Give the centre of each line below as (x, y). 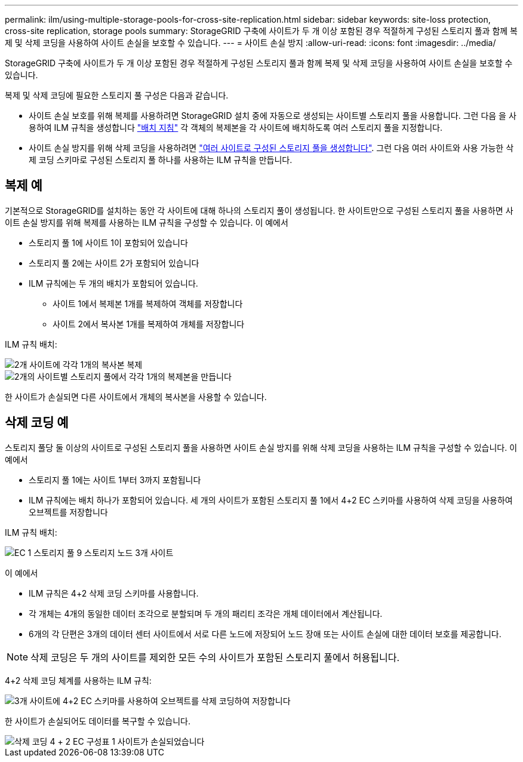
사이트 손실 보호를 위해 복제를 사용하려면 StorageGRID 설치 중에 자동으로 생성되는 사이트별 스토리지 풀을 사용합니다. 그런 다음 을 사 (273, 116)
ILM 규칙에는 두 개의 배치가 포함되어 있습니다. (113, 283)
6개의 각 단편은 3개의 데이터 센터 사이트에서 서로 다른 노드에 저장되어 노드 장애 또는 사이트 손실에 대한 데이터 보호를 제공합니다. (265, 634)
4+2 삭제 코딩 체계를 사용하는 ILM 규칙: (78, 680)
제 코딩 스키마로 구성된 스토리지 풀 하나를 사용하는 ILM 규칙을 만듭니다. (161, 160)
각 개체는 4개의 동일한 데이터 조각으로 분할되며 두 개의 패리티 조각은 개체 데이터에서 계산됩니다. (206, 613)
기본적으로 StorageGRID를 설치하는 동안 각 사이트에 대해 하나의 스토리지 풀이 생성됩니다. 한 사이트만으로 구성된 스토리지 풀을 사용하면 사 (259, 210)
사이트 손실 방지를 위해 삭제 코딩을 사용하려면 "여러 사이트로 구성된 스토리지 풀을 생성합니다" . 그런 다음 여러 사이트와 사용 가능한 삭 (271, 148)
